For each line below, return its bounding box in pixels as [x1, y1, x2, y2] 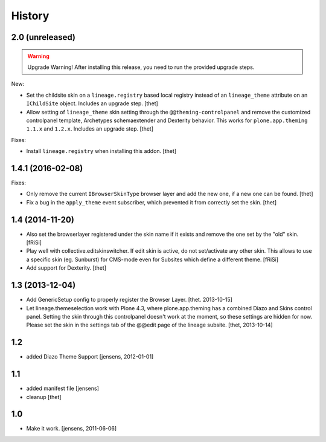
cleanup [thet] [26, 393, 62, 400]
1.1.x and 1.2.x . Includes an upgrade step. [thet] [26, 125, 154, 132]
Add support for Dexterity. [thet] [26, 264, 107, 271]
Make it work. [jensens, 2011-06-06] [26, 425, 117, 432]
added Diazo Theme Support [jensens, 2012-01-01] [26, 353, 154, 360]
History [11, 9, 50, 22]
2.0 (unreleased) [11, 32, 75, 42]
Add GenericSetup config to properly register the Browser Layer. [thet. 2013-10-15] [26, 296, 232, 304]
